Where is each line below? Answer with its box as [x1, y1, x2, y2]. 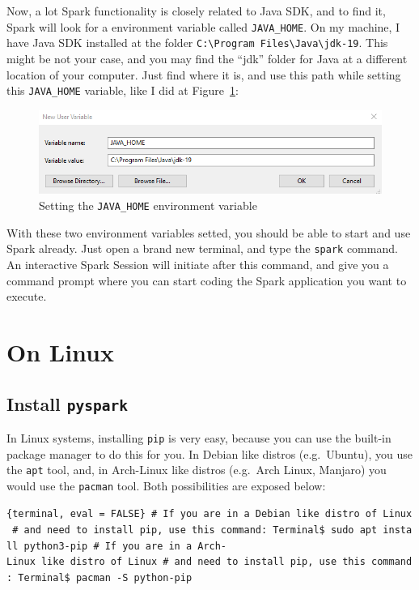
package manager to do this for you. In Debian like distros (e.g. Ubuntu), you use [6, 445, 413, 462]
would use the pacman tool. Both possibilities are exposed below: [6, 477, 326, 494]
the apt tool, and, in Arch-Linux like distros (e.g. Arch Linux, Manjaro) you [6, 461, 387, 478]
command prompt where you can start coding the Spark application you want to [6, 271, 407, 289]
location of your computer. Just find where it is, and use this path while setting [6, 66, 401, 83]
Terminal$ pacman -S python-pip [18, 572, 193, 584]
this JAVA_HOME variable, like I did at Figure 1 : [6, 82, 239, 99]
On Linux [6, 335, 115, 368]
